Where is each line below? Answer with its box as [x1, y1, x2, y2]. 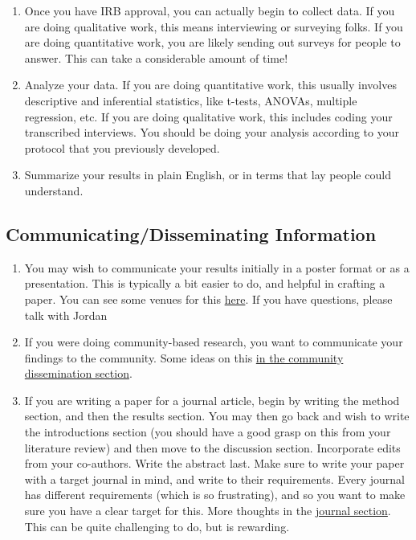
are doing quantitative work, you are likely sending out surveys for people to [24, 34, 401, 51]
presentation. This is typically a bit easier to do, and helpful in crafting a [24, 275, 385, 292]
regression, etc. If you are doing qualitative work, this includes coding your [24, 108, 393, 125]
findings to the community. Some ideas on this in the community [24, 349, 344, 366]
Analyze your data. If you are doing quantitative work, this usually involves [24, 76, 397, 93]
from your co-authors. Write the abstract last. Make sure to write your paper [24, 455, 405, 472]
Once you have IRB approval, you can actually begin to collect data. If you [24, 2, 395, 18]
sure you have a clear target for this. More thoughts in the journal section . [24, 502, 391, 519]
